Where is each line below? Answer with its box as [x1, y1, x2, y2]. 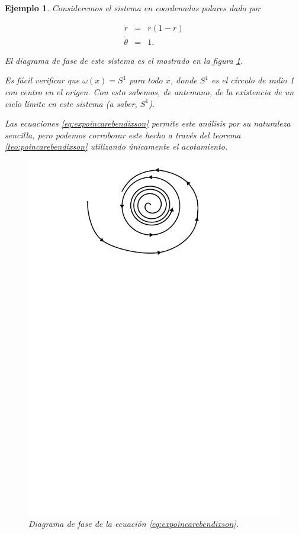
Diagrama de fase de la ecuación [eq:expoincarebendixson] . [28, 517, 239, 530]
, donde [170, 74, 197, 86]
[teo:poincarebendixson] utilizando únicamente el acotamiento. [5, 140, 228, 153]
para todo [129, 74, 163, 86]
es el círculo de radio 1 [211, 74, 294, 86]
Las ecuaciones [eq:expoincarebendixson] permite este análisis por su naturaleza [5, 117, 291, 130]
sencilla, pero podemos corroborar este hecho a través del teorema [5, 128, 241, 141]
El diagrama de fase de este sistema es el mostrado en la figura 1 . [5, 54, 243, 66]
